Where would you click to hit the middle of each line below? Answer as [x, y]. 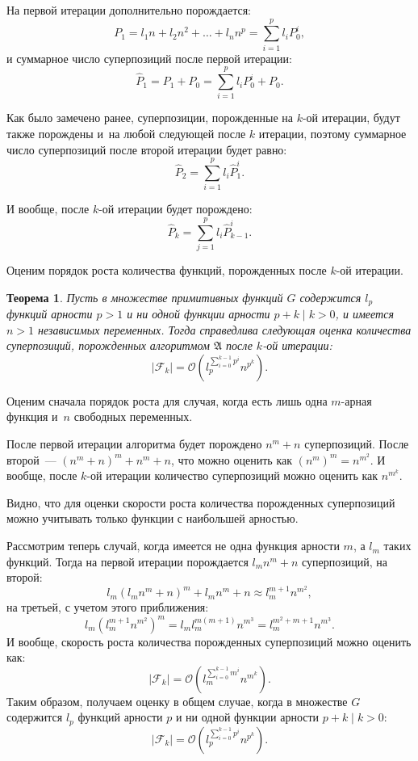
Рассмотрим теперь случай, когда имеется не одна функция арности [173, 546]
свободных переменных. [133, 416]
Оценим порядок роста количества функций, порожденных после [167, 270]
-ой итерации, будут [351, 118]
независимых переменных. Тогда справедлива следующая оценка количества [225, 329]
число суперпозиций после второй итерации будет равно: [147, 149]
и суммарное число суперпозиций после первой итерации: [149, 58]
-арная [356, 400]
